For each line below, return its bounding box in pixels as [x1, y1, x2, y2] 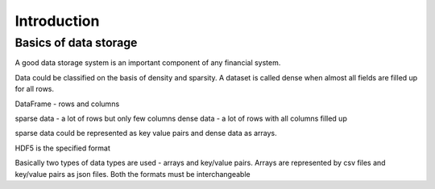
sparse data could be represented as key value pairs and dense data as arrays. [14, 129, 277, 138]
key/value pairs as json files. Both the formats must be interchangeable [14, 169, 251, 179]
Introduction [14, 12, 100, 30]
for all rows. [14, 84, 55, 94]
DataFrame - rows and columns [14, 99, 120, 109]
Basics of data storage [14, 35, 138, 50]
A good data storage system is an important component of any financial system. [14, 58, 281, 68]
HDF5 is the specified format [14, 143, 110, 153]
